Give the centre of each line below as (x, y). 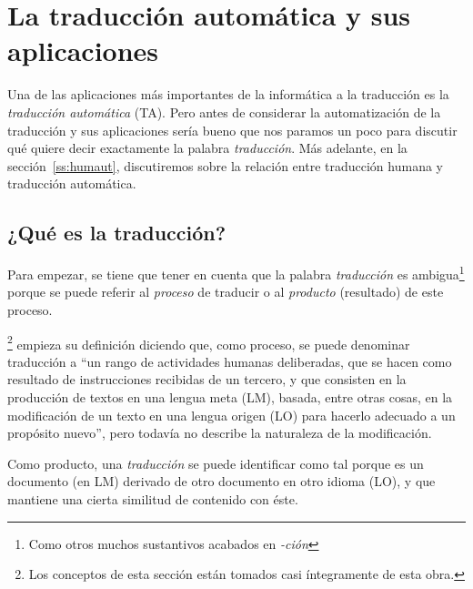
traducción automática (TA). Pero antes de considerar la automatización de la (224, 112)
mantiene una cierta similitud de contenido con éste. (153, 498)
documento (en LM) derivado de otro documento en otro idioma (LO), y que (221, 481)
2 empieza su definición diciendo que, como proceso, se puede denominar (209, 342)
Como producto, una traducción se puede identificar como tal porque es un (216, 463)
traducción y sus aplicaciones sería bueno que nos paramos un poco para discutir (232, 130)
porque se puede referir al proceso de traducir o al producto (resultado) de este (226, 292)
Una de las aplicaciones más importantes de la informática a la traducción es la (228, 94)
